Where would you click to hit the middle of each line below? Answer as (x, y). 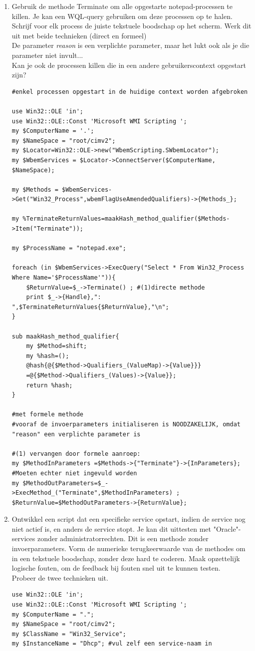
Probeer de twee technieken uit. (60, 577)
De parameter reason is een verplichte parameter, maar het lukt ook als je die (130, 45)
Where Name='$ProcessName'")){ (64, 278)
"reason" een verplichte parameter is (76, 434)
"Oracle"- (227, 528)
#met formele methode (47, 415)
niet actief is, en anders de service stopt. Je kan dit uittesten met (112, 528)
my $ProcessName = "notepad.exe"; (69, 248)
